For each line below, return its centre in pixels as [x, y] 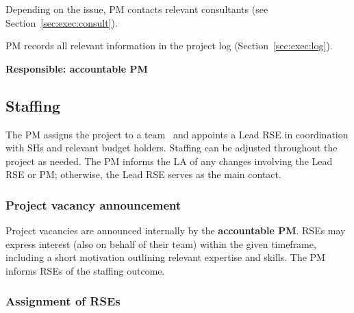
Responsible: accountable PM [77, 68]
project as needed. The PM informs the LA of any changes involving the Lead [169, 161]
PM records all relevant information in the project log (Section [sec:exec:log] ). [169, 46]
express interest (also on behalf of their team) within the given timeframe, [161, 243]
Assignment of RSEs [63, 301]
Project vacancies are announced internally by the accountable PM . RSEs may [176, 230]
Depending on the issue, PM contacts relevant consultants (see [137, 9]
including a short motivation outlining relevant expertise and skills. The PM [165, 257]
